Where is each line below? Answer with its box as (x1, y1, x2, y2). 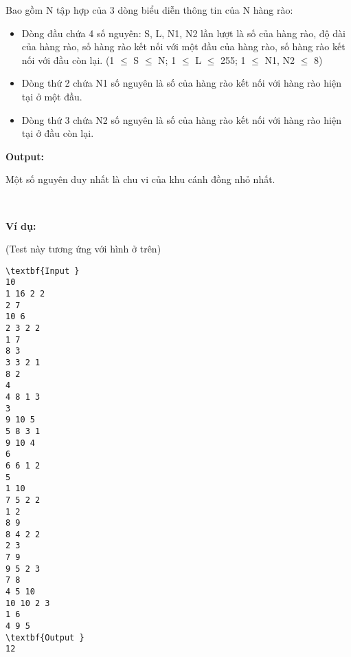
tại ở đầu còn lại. (21, 126, 94, 140)
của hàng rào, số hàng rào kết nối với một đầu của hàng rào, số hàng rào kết (21, 39, 346, 54)
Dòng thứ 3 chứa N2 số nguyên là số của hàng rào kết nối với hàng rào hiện (21, 112, 341, 127)
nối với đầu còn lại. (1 (21, 52, 115, 67)
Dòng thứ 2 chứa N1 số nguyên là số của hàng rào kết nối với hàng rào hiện (21, 76, 341, 90)
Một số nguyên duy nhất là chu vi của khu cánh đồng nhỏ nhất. (5, 172, 275, 186)
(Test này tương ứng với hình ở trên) (5, 241, 161, 256)
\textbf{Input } (5, 266, 80, 276)
